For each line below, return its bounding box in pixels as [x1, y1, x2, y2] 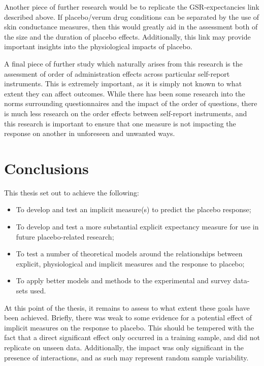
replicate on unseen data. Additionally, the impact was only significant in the [4, 342, 244, 352]
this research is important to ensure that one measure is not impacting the [4, 118, 236, 128]
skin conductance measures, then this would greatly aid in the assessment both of [4, 21, 258, 32]
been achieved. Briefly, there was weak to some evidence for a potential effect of [4, 312, 252, 323]
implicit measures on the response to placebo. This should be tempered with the [4, 322, 254, 332]
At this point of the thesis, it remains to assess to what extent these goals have [4, 302, 250, 313]
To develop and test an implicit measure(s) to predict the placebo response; [16, 204, 251, 215]
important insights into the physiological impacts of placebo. [4, 41, 192, 52]
